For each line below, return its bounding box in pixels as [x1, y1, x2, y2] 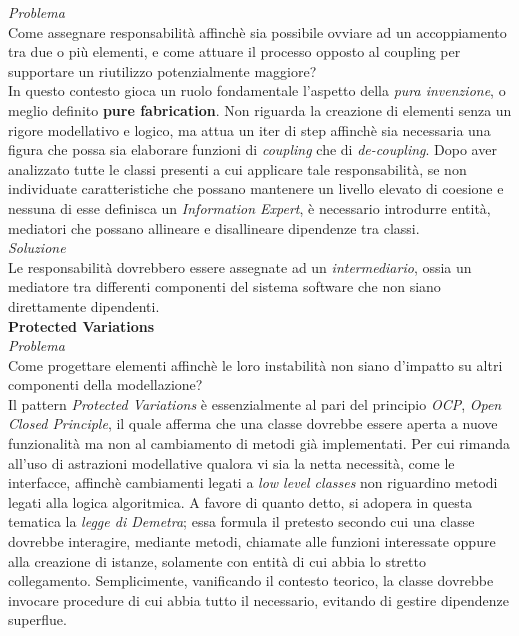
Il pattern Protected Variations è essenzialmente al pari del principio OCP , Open [8, 393, 502, 414]
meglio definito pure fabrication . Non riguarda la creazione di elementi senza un [8, 99, 512, 120]
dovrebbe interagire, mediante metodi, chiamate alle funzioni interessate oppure [8, 531, 496, 552]
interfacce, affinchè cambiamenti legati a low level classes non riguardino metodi [8, 472, 498, 493]
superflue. [8, 609, 67, 630]
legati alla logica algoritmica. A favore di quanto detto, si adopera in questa [8, 491, 473, 512]
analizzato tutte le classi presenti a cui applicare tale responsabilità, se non [8, 158, 467, 179]
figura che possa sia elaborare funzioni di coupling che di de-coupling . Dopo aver [8, 139, 497, 160]
